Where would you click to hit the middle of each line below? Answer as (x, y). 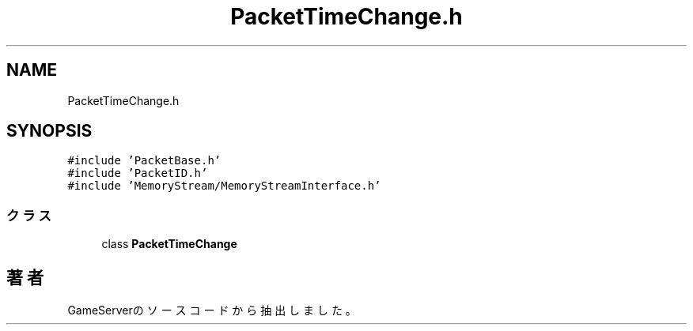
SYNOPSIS (49, 131)
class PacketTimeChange (169, 244)
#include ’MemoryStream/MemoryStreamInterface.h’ (224, 186)
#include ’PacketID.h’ (138, 173)
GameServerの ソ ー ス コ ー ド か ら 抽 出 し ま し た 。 (212, 310)
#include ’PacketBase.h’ (144, 161)
